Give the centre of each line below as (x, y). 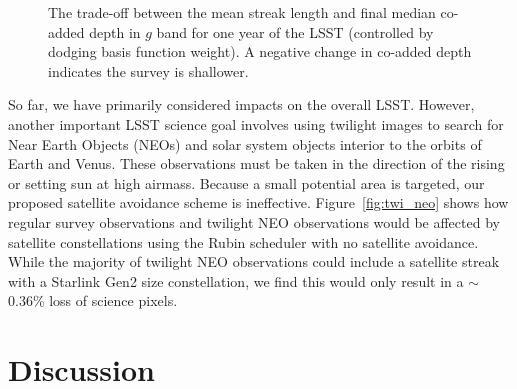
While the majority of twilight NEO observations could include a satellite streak (254, 261)
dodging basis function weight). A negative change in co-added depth (260, 51)
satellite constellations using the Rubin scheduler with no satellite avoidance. (243, 241)
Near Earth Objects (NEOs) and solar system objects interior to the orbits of (245, 143)
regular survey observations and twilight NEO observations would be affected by (254, 221)
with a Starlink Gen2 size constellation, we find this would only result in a (236, 280)
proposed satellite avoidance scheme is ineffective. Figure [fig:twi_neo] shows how (258, 202)
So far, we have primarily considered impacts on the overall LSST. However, (241, 104)
